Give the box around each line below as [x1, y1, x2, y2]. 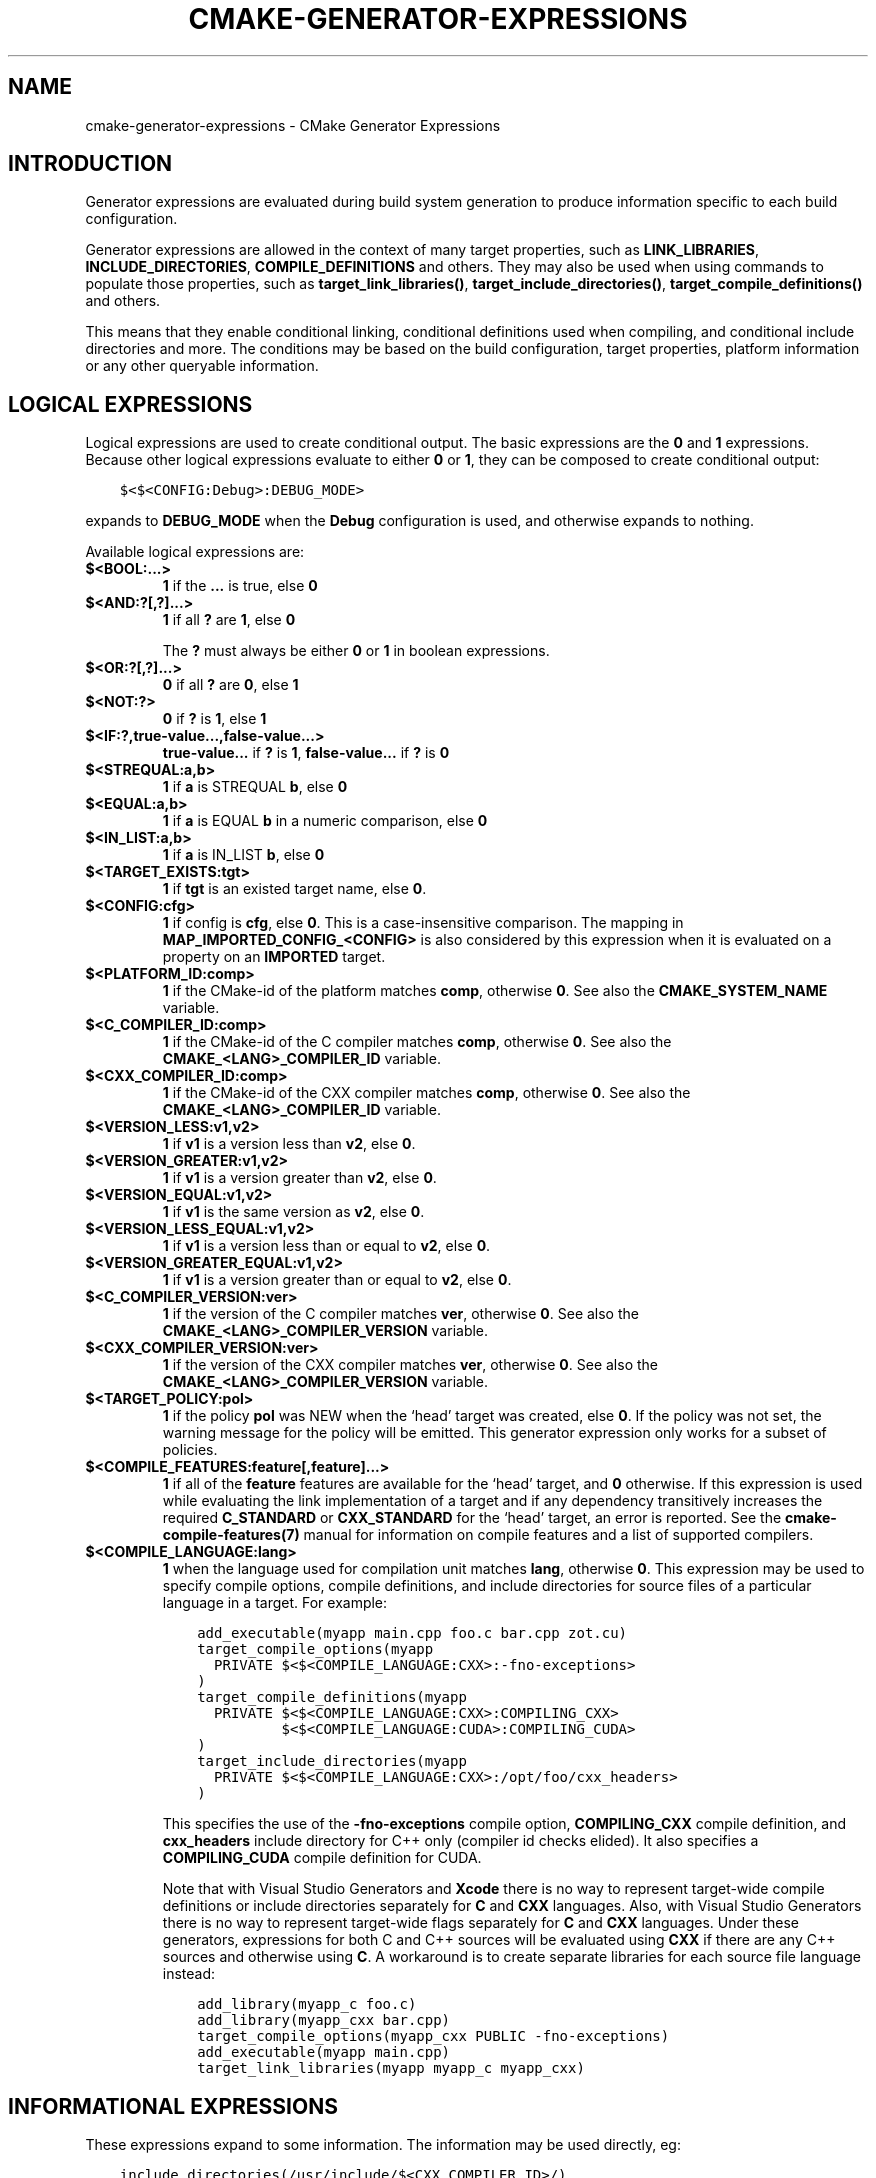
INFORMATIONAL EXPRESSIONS [8, 2093, 338, 2119]
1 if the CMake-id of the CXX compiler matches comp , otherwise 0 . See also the [162, 1084, 691, 1102]
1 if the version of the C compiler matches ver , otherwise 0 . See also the [162, 1305, 639, 1323]
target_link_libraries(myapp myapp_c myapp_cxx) [197, 2060, 585, 2077]
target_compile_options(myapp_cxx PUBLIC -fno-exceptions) [197, 2028, 670, 2045]
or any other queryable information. [85, 357, 319, 375]
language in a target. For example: [162, 1594, 388, 1612]
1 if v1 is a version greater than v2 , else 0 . [162, 1169, 437, 1187]
